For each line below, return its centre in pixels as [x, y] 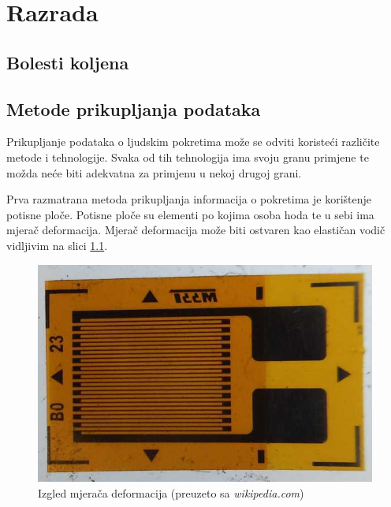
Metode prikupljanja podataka [134, 108]
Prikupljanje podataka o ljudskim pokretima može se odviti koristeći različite [193, 142]
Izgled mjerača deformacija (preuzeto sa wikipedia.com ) [171, 492]
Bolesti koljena [68, 62]
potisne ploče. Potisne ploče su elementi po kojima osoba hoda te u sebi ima [190, 214]
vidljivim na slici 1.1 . [57, 245]
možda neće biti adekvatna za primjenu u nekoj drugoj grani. [154, 172]
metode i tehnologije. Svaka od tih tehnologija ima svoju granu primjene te [188, 157]
